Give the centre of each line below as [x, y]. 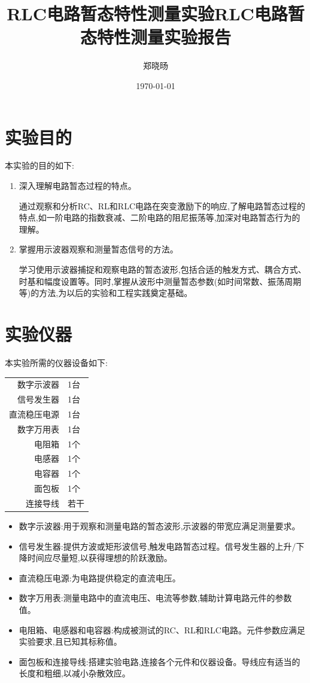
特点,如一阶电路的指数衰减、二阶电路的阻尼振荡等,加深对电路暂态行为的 [159, 217]
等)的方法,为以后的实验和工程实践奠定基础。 [106, 293]
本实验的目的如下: [39, 165]
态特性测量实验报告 [155, 37]
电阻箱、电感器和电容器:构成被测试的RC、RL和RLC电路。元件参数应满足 [162, 629]
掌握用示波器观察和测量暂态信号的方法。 [98, 249]
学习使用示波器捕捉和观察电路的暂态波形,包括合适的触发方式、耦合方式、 [162, 269]
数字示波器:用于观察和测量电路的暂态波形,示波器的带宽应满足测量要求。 [159, 526]
